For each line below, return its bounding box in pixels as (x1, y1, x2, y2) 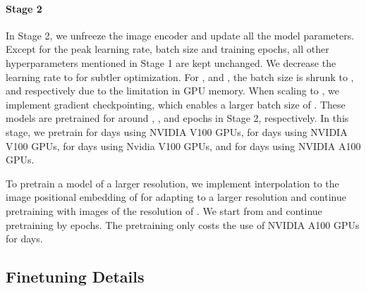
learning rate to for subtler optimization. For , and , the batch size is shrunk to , (6, 69, 354, 84)
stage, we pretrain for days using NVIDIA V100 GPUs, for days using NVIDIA (6, 124, 348, 139)
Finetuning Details (6, 266, 145, 287)
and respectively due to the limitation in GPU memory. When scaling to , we (6, 83, 340, 98)
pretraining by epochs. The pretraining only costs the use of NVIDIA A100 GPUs (6, 217, 360, 232)
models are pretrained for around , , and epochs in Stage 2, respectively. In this (6, 111, 349, 125)
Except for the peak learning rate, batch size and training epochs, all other (6, 42, 329, 56)
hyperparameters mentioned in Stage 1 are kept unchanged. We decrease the (6, 55, 336, 70)
